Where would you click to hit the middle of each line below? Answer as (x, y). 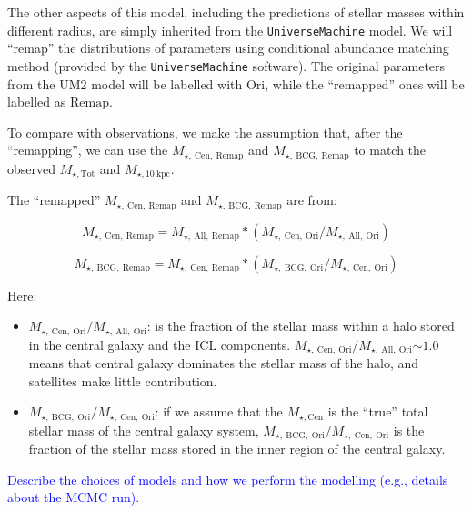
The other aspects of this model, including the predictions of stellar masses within (236, 12)
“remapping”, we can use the (88, 150)
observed (32, 168)
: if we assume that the (219, 411)
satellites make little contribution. (123, 380)
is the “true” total (378, 411)
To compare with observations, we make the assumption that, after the (205, 132)
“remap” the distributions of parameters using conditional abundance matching (228, 48)
